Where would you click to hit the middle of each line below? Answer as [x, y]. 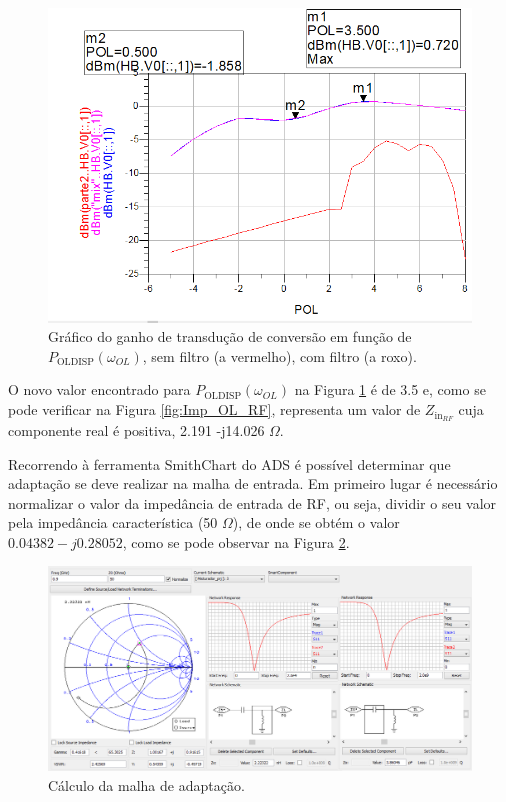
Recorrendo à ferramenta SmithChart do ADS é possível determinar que [229, 463]
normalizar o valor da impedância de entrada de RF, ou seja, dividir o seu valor [252, 502]
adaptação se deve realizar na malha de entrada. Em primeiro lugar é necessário [253, 483]
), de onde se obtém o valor [316, 522]
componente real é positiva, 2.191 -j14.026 [136, 429]
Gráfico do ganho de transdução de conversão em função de [230, 336]
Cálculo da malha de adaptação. [146, 785]
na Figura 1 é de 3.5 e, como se [390, 389]
